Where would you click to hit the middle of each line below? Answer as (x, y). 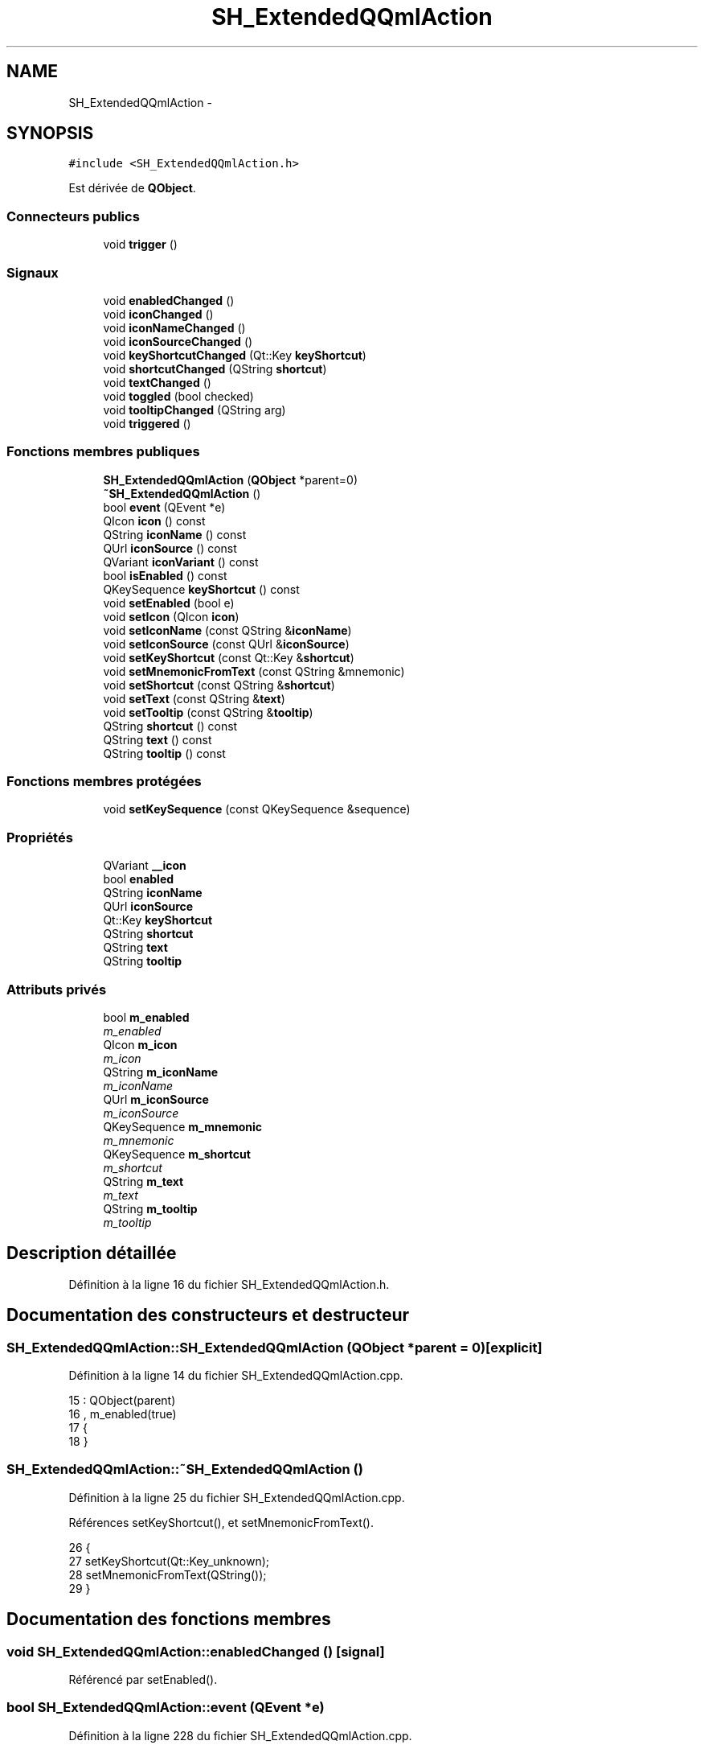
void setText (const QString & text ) (194, 698)
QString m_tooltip (150, 1208)
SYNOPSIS (50, 134)
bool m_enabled (146, 1017)
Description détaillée (92, 1253)
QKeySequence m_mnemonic (183, 1126)
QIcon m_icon (140, 1044)
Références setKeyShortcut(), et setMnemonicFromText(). (221, 1522)
